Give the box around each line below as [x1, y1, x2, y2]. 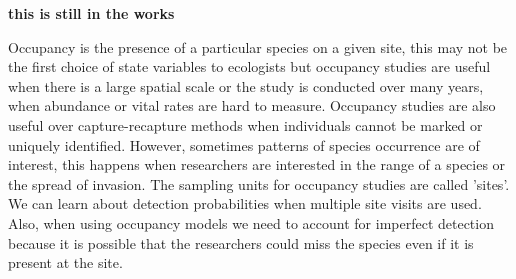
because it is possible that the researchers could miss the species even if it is [8, 232, 474, 253]
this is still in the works [8, 3, 175, 23]
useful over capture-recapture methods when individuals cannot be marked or [8, 114, 483, 135]
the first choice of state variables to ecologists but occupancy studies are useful [8, 56, 491, 77]
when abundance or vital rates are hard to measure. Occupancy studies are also [8, 95, 496, 116]
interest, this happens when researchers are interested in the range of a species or [8, 154, 506, 175]
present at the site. [8, 252, 123, 273]
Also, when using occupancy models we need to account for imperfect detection [8, 212, 494, 233]
